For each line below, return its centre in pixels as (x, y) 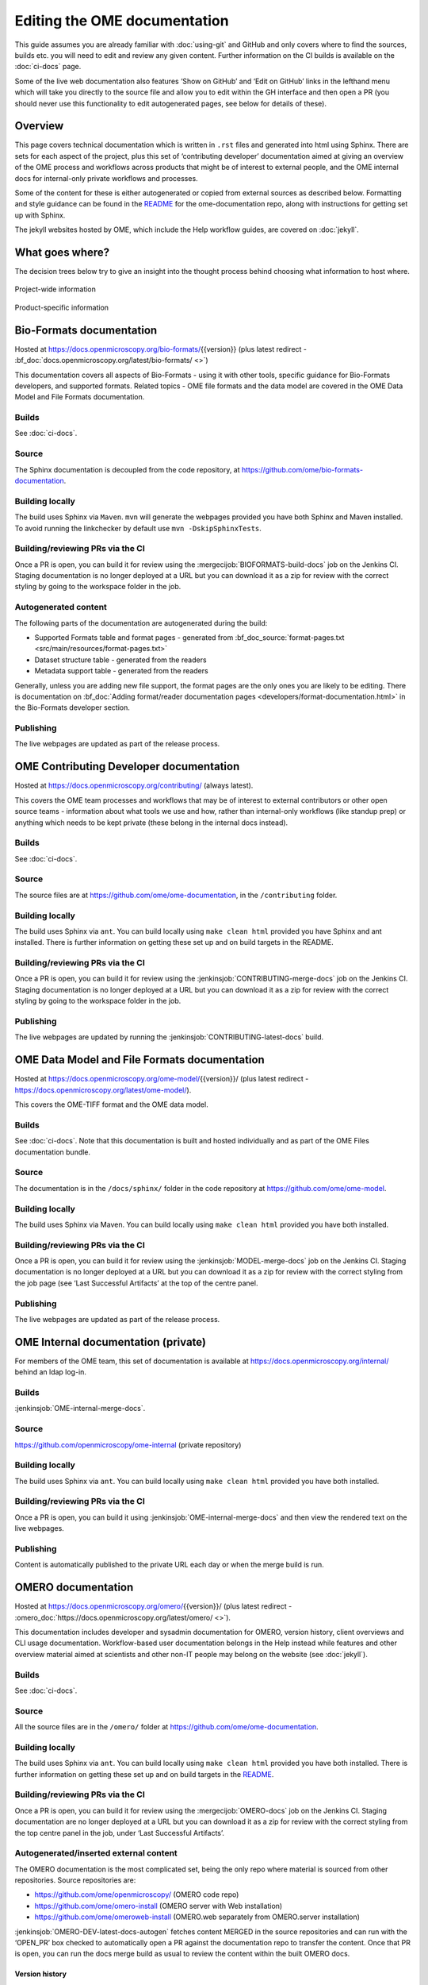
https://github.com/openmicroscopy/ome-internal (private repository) (128, 1444)
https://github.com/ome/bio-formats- (303, 469)
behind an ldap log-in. (51, 1372)
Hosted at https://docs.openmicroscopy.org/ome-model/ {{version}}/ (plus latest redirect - (162, 1079)
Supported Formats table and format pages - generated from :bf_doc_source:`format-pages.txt (189, 637)
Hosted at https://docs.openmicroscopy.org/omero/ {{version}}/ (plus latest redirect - (153, 1606)
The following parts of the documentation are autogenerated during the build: (141, 622)
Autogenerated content (61, 607)
